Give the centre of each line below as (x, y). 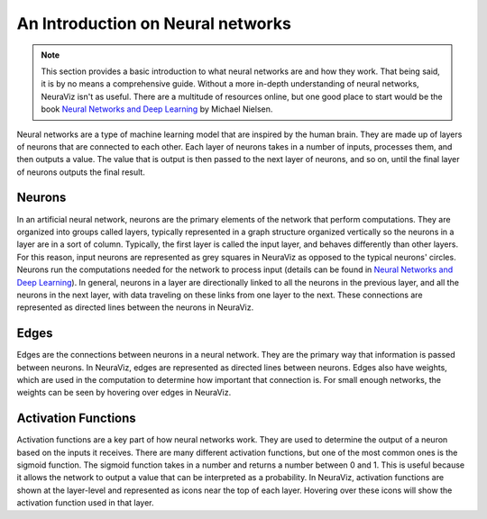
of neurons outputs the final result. (81, 172)
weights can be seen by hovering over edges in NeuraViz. (124, 393)
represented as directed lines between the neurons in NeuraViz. (135, 307)
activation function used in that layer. (85, 503)
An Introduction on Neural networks (154, 23)
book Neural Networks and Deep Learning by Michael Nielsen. (157, 109)
